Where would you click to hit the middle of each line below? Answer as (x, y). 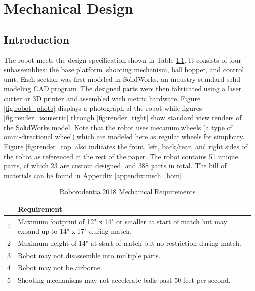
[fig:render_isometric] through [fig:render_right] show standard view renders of (123, 118)
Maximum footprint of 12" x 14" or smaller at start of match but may (122, 221)
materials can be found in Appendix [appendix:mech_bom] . (94, 175)
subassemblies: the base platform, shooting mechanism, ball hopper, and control (124, 69)
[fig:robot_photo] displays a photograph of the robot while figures (103, 108)
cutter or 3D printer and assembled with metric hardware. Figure (102, 98)
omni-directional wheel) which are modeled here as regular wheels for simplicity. (124, 137)
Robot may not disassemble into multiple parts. (89, 255)
